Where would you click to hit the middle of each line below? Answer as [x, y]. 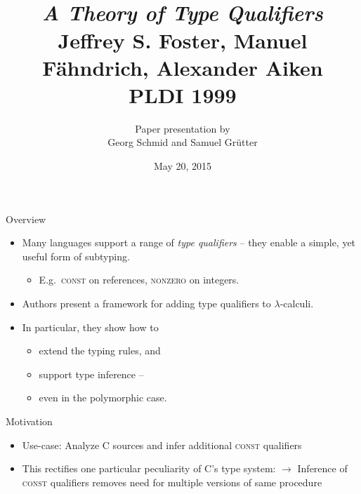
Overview [26, 219]
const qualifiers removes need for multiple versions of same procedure [172, 482]
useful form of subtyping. [76, 256]
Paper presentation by [183, 128]
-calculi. [297, 303]
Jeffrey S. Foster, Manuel [183, 40]
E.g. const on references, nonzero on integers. [139, 280]
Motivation [29, 421]
